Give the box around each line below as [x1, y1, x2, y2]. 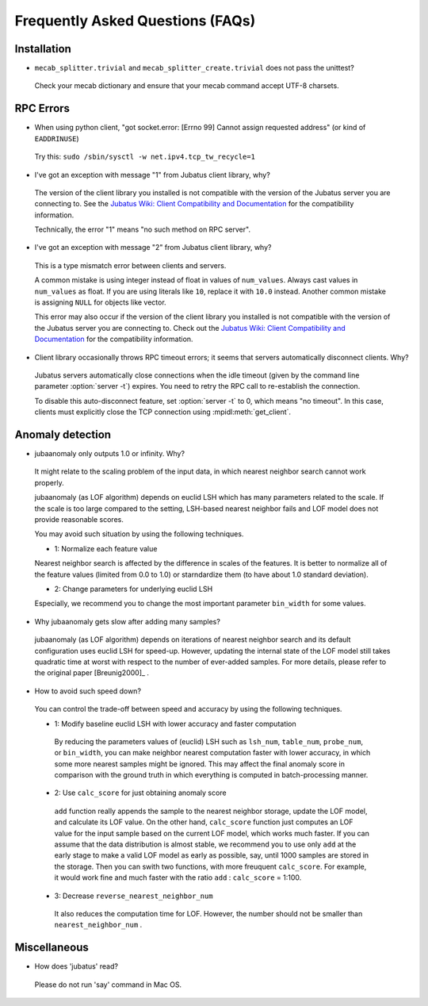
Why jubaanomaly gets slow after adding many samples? [34, 616, 221, 626]
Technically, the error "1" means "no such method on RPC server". [34, 225, 251, 234]
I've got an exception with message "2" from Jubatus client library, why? [34, 243, 272, 252]
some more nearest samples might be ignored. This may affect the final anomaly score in [54, 758, 345, 769]
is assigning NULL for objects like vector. [34, 298, 166, 307]
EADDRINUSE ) [34, 133, 79, 143]
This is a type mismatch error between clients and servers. [34, 260, 227, 270]
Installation [14, 42, 71, 56]
